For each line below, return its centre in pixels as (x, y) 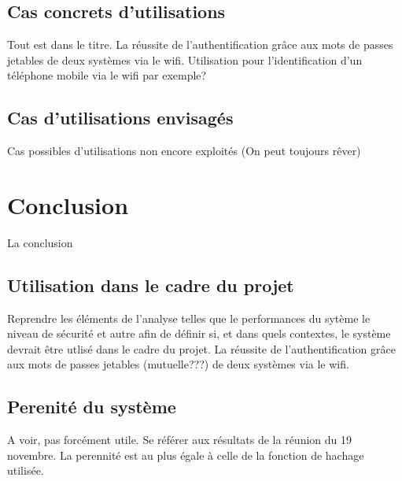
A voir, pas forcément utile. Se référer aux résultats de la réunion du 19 (180, 440)
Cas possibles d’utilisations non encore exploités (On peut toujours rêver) (184, 151)
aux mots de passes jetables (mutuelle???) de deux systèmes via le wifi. (178, 364)
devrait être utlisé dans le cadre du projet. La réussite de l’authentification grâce (201, 348)
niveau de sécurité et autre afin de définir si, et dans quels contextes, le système (199, 333)
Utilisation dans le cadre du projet (151, 285)
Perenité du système (92, 407)
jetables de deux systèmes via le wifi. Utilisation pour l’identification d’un (185, 59)
